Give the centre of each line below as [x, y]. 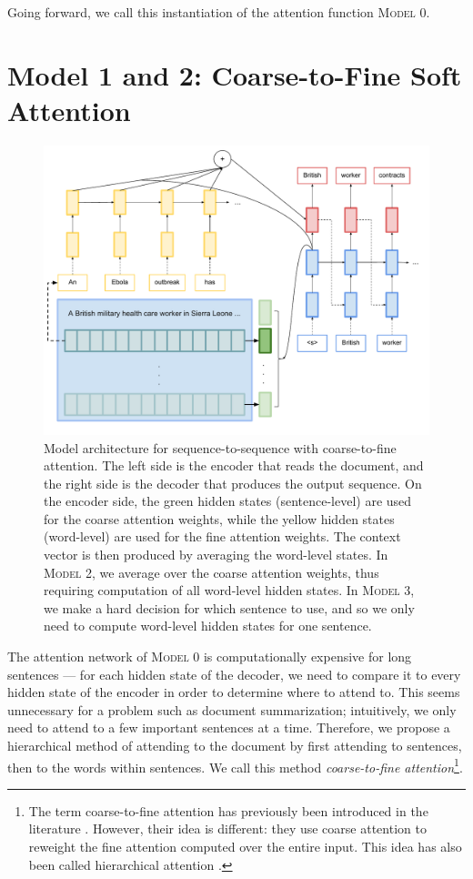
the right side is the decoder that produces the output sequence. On [233, 483]
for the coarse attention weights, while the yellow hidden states [219, 518]
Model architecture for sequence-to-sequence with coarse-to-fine [220, 447]
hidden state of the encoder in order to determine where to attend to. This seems [234, 692]
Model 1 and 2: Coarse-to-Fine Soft [235, 74]
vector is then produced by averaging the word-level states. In [216, 555]
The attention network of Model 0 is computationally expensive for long [210, 657]
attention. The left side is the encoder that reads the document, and [234, 465]
